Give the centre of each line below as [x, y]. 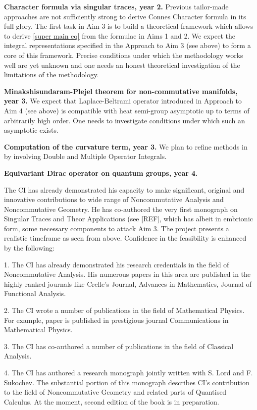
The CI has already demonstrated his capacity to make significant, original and [124, 189]
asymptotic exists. [31, 130]
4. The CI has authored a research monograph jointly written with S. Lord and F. [128, 372]
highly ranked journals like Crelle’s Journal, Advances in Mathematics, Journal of [128, 283]
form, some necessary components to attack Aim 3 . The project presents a [117, 228]
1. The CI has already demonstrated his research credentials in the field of [117, 264]
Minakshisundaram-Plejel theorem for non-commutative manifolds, [121, 91]
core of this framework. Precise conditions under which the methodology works [124, 55]
